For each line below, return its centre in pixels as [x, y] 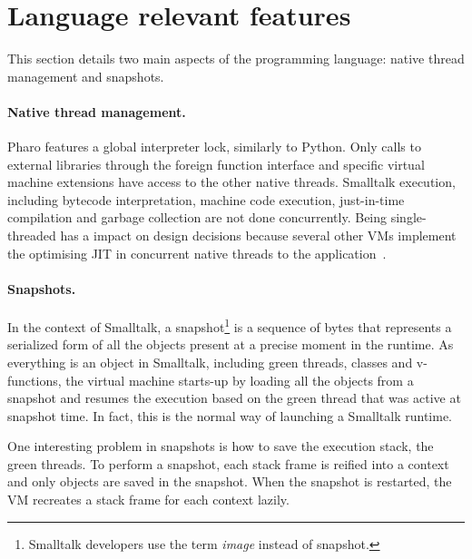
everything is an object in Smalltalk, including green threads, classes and [210, 362]
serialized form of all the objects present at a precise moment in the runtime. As [231, 344]
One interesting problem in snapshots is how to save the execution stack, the [221, 446]
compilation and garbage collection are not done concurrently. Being [197, 217]
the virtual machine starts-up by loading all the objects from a [240, 380]
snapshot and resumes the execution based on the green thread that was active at [234, 398]
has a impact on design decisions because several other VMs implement [258, 235]
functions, [34, 380]
